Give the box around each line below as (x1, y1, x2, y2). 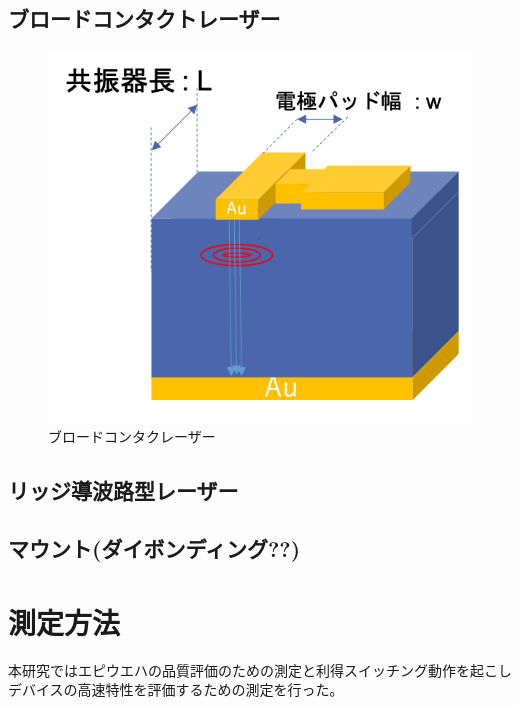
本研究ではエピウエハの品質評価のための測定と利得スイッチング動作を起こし (8, 659, 512, 680)
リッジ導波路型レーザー (8, 474, 239, 505)
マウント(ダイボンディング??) (8, 533, 301, 564)
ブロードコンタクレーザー (48, 425, 216, 446)
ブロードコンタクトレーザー (8, 3, 281, 34)
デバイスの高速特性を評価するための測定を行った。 (8, 679, 344, 700)
